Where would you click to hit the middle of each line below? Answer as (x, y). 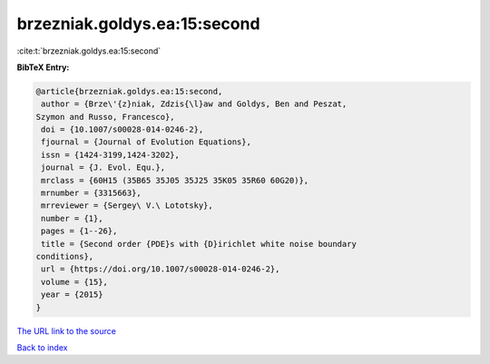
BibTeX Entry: (43, 67)
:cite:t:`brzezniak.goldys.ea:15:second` (89, 51)
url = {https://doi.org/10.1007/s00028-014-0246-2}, (161, 269)
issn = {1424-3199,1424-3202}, (111, 155)
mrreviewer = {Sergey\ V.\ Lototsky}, (127, 206)
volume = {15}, (75, 282)
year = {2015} (72, 295)
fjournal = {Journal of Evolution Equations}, (146, 142)
